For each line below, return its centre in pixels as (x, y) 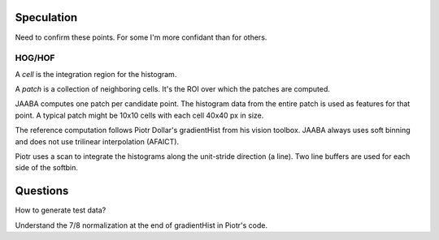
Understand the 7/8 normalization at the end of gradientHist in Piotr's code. (141, 225)
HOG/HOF (35, 58)
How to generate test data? (61, 210)
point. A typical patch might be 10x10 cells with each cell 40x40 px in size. (139, 115)
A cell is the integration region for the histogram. (96, 74)
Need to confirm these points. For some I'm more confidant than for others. (141, 37)
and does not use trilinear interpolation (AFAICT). (97, 141)
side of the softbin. (47, 168)
